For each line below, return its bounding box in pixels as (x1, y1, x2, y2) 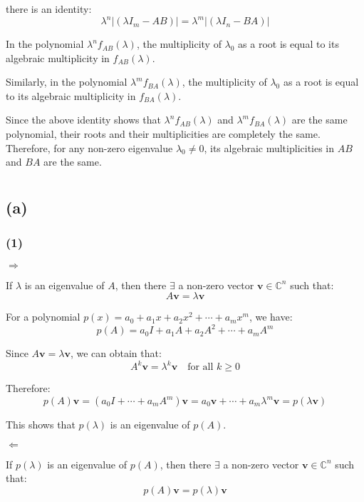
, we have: (249, 309, 293, 324)
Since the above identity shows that (6, 112, 161, 127)
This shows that (6, 417, 76, 432)
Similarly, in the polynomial (6, 74, 128, 89)
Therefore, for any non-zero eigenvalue (6, 140, 173, 155)
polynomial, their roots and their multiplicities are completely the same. (6, 126, 321, 141)
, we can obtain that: (70, 346, 162, 361)
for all (187, 362, 214, 373)
